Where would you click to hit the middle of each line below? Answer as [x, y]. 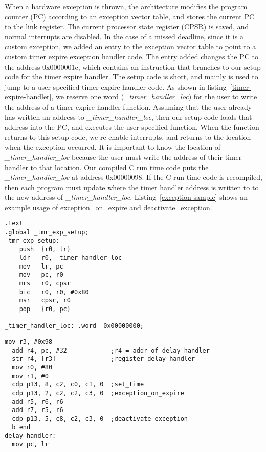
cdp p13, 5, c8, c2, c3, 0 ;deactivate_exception [100, 418]
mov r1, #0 [30, 376]
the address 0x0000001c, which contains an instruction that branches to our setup [133, 66]
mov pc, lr [30, 444]
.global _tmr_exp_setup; [47, 232]
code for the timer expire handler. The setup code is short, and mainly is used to [131, 77]
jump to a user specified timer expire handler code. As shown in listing [116, 86]
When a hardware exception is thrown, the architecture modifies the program [126, 6]
